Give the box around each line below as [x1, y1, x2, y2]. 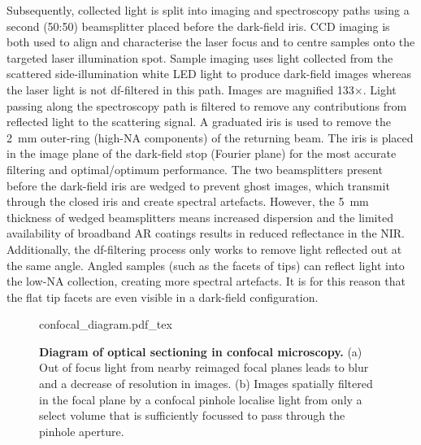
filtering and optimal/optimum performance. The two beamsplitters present [7, 160, 383, 177]
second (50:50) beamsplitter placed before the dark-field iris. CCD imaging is [7, 17, 390, 34]
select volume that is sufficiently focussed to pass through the [39, 407, 345, 424]
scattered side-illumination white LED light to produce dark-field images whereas [7, 65, 412, 82]
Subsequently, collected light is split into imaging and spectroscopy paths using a [7, 2, 410, 18]
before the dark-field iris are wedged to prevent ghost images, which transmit [7, 177, 390, 194]
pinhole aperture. [39, 422, 124, 439]
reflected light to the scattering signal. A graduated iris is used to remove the [7, 113, 392, 130]
